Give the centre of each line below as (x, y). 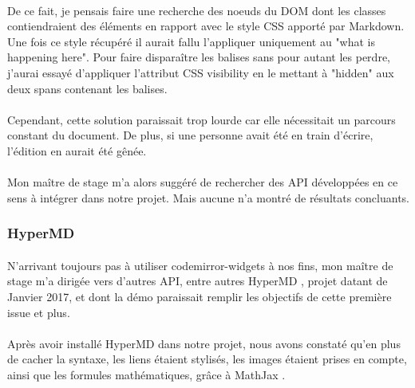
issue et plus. (39, 312)
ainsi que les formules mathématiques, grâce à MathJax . (146, 374)
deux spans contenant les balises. (87, 88)
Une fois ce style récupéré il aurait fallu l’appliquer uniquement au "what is (192, 41)
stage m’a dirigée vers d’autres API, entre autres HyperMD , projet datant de (198, 281)
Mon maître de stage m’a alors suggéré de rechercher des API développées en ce (203, 182)
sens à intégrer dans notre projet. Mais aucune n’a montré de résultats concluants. (208, 197)
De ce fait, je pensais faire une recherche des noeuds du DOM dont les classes (197, 10)
